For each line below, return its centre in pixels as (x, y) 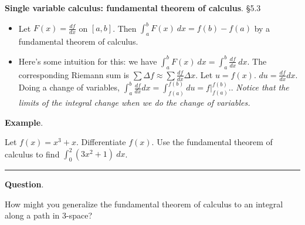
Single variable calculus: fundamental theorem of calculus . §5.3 (133, 8)
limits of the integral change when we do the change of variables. (134, 102)
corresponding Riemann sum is (74, 74)
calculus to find (32, 154)
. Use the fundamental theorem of (212, 142)
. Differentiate (101, 142)
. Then (125, 28)
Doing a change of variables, (69, 87)
